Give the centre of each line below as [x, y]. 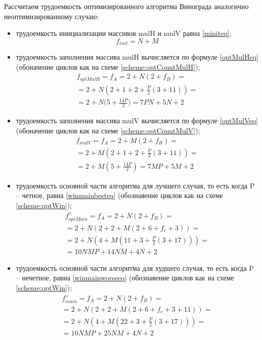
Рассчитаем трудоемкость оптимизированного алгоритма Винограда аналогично [126, 6]
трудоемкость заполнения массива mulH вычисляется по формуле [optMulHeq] [137, 57]
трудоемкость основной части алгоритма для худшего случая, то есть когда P [135, 268]
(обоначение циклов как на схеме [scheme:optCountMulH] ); [108, 66]
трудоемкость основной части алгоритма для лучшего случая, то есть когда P [135, 185]
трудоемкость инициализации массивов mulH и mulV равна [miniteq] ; [124, 33]
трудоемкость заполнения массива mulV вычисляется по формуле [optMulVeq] [137, 120]
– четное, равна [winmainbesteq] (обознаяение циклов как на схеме [119, 195]
